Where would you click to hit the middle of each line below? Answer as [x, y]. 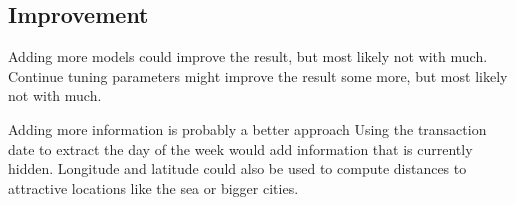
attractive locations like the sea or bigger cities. [153, 187]
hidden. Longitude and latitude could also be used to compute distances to [237, 168]
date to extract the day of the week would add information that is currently [240, 148]
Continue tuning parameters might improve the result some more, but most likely [258, 75]
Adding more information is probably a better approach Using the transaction [247, 128]
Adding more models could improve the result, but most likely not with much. [248, 56]
